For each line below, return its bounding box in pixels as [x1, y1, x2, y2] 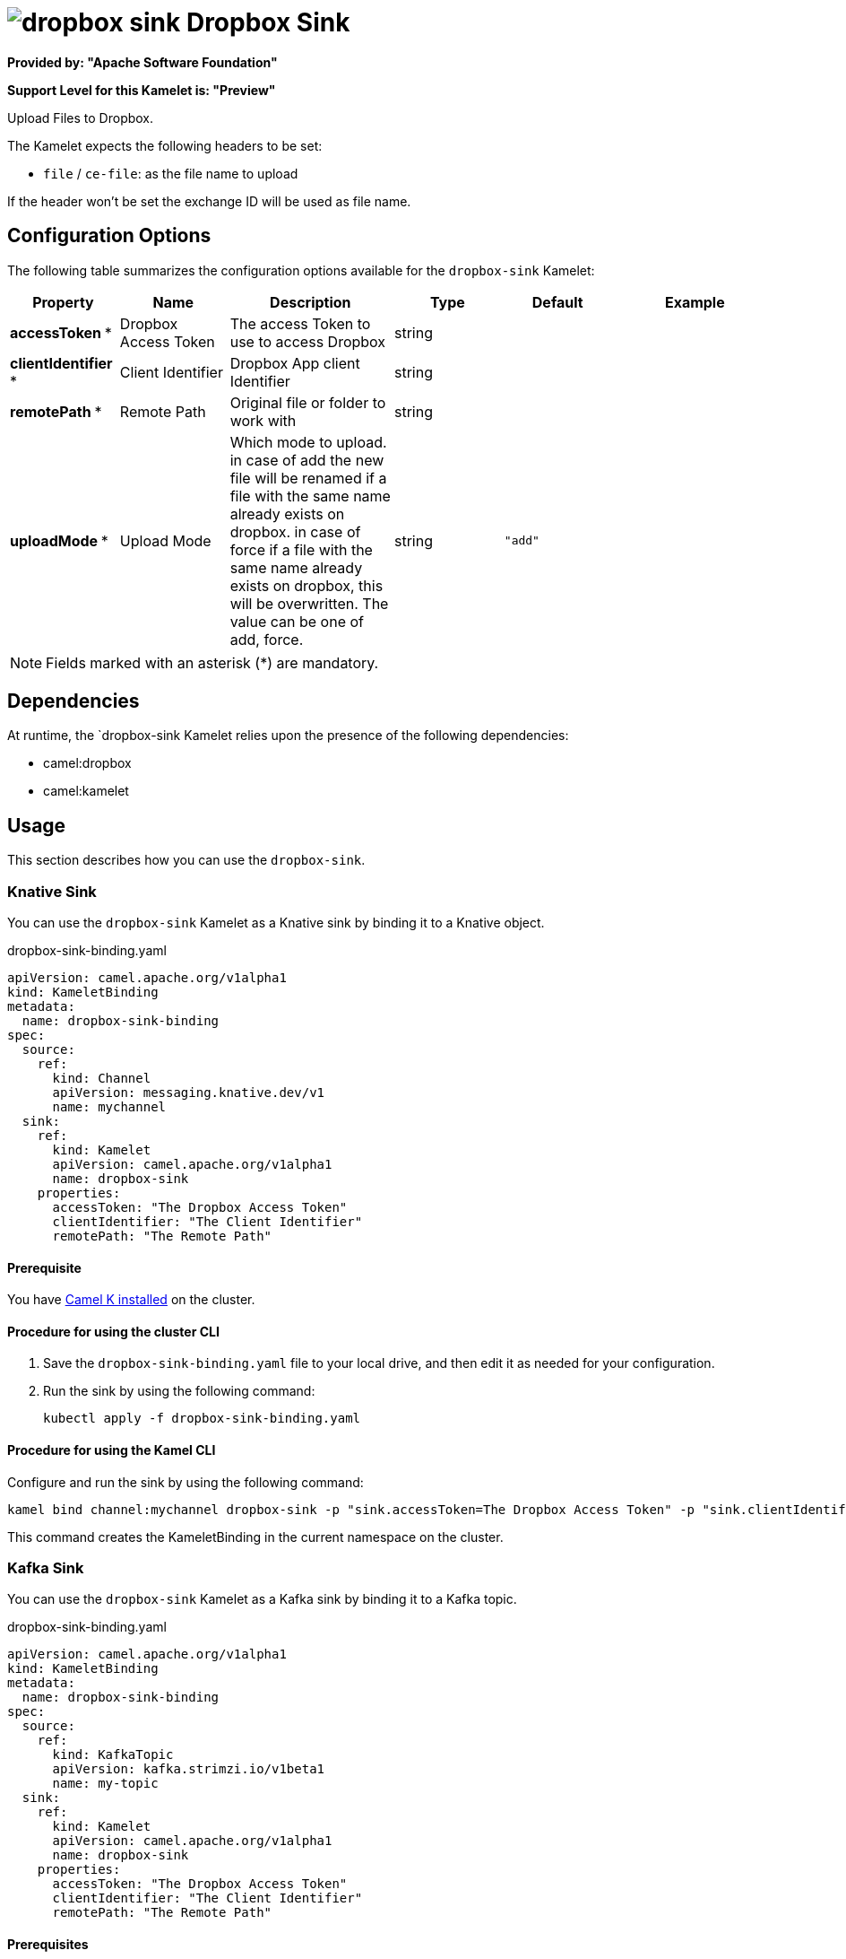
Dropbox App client [229, 353, 360, 372]
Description [270, 292, 351, 311]
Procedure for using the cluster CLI [7, 1323, 220, 1339]
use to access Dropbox [229, 332, 386, 351]
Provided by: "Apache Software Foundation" [7, 54, 278, 70]
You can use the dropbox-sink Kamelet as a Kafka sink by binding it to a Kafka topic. [7, 1591, 517, 1607]
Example [664, 292, 725, 311]
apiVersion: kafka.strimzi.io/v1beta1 [52, 1762, 325, 1777]
